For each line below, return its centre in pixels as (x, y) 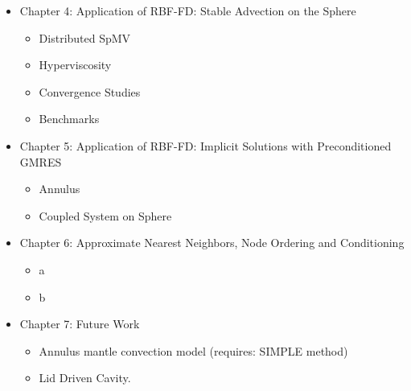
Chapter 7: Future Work (80, 324)
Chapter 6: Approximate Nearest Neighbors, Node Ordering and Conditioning (212, 243)
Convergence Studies (90, 91)
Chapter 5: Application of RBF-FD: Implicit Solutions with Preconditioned (205, 145)
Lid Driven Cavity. (85, 378)
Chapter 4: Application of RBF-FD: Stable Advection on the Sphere (188, 10)
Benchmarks (69, 119)
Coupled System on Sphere (105, 215)
